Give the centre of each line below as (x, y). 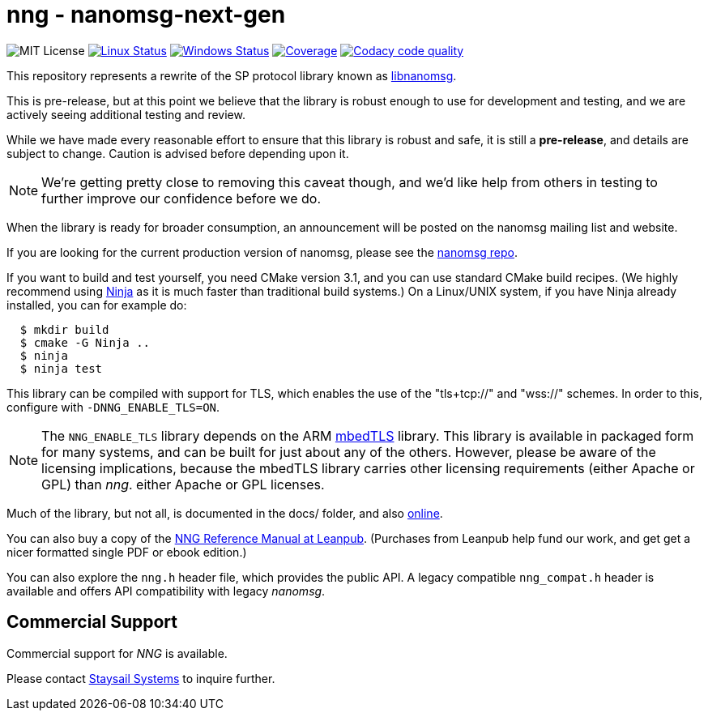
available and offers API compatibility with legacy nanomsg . (166, 591)
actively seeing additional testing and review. (126, 114)
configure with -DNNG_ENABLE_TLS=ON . (113, 407)
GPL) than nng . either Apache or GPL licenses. (183, 484)
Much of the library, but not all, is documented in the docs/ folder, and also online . (225, 513)
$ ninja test (61, 368)
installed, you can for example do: (97, 305)
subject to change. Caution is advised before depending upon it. (178, 153)
